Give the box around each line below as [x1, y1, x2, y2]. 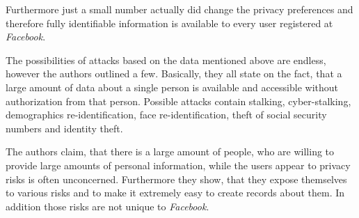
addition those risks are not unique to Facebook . [6, 198, 209, 213]
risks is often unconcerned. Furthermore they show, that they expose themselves [6, 171, 347, 186]
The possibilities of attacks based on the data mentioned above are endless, [6, 52, 326, 67]
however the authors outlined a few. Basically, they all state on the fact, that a [6, 66, 342, 81]
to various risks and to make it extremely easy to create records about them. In [6, 185, 345, 200]
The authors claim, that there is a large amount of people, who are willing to [6, 144, 335, 159]
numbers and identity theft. [6, 120, 123, 135]
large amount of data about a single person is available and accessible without [6, 79, 339, 94]
